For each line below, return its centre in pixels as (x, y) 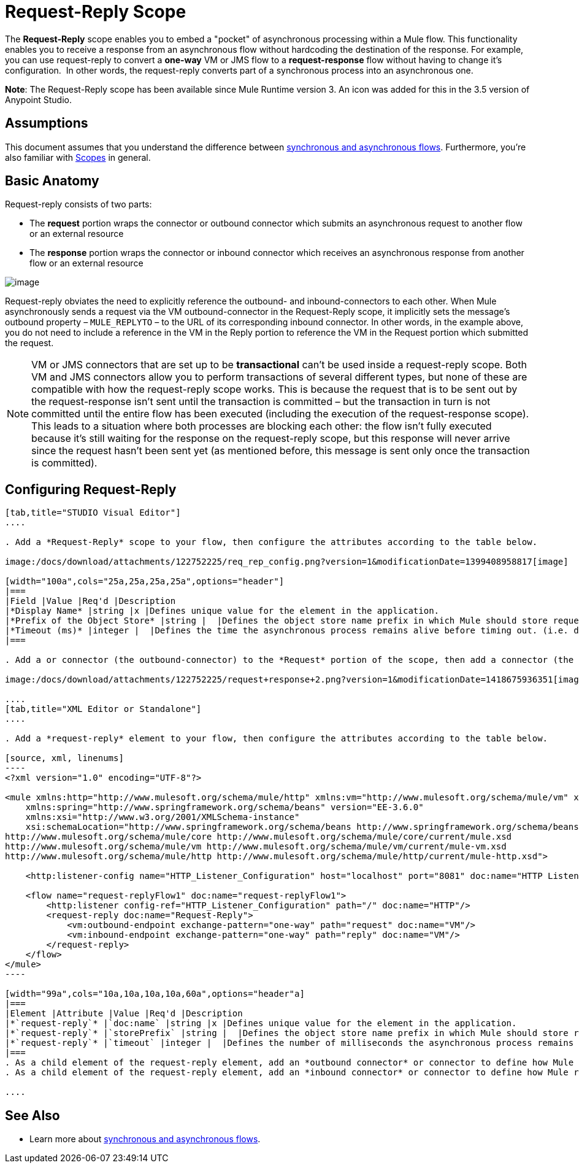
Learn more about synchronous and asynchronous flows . (145, 1139)
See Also (33, 1115)
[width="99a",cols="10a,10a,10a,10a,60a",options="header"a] (155, 994)
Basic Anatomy (52, 181)
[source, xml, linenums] (64, 758)
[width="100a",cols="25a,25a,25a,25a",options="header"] (145, 582)
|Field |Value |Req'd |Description (90, 601)
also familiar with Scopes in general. (78, 157)
